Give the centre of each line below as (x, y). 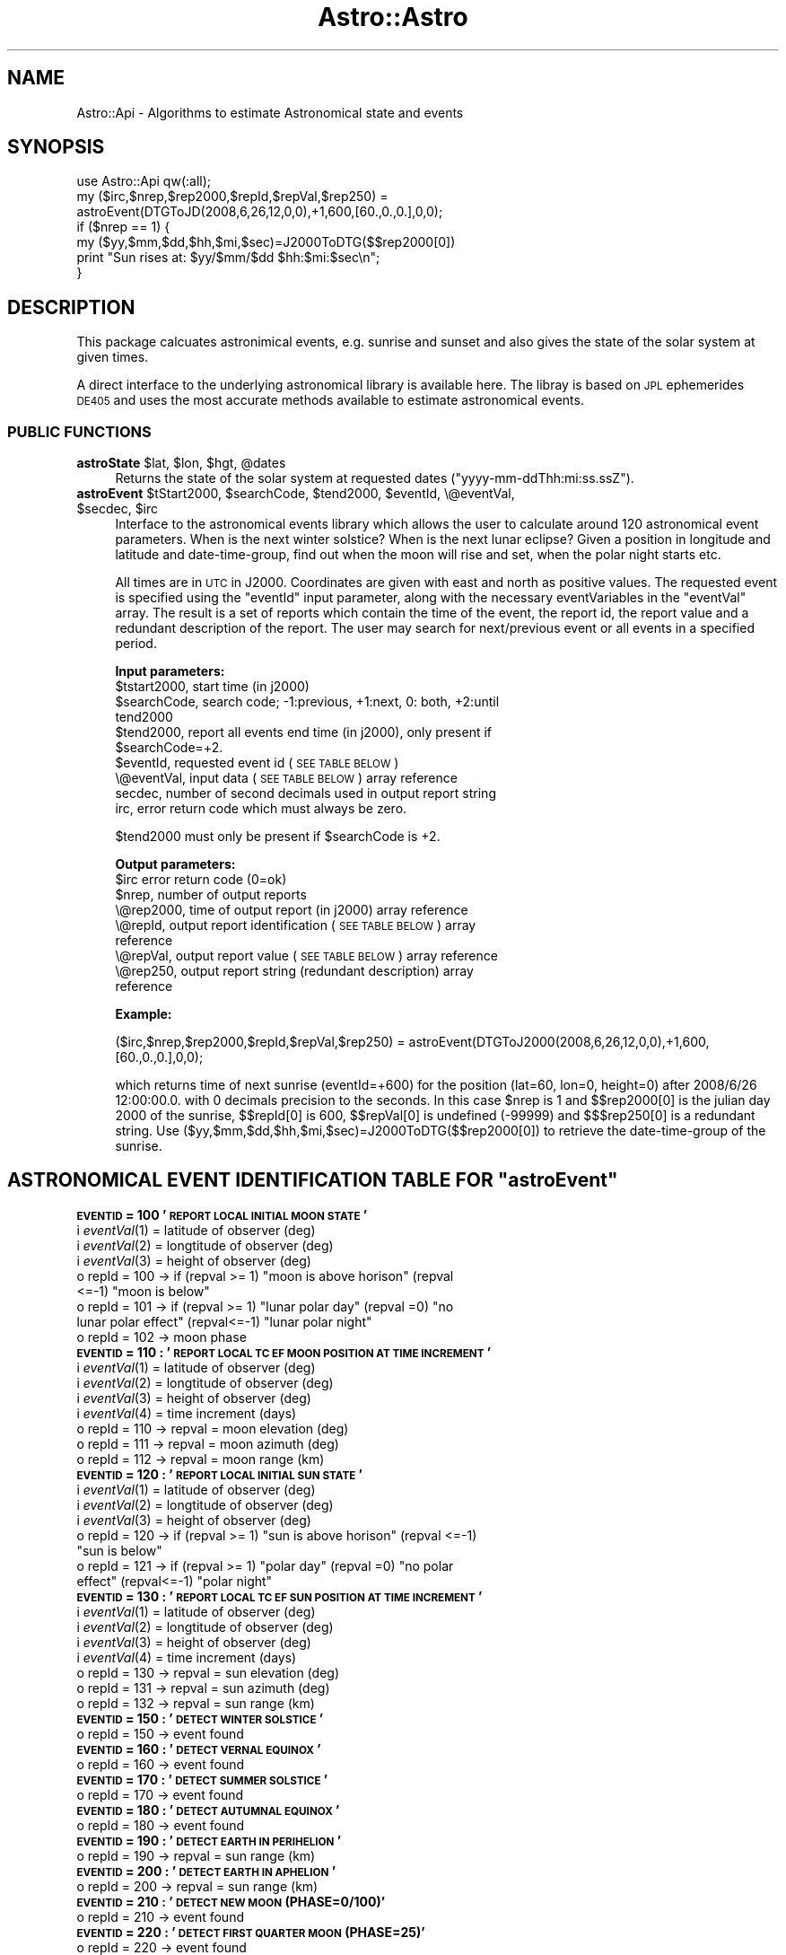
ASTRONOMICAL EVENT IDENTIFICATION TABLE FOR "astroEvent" (313, 1180)
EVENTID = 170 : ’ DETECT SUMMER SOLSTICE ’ (202, 1779)
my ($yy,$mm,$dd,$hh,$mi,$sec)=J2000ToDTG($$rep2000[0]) (266, 242)
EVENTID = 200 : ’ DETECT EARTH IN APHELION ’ (206, 1871)
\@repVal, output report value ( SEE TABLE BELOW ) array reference (306, 956)
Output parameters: (175, 864)
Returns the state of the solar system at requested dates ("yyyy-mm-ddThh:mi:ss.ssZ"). (375, 478)
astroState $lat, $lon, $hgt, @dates (181, 463)
